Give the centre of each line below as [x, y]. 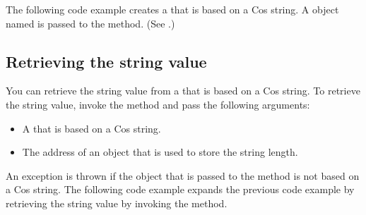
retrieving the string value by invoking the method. [117, 203]
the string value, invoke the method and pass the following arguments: [158, 104]
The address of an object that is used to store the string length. [160, 152]
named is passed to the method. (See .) [90, 23]
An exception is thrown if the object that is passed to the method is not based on [183, 175]
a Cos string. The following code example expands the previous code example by [180, 189]
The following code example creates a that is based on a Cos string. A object [172, 9]
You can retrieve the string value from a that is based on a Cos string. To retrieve [183, 91]
